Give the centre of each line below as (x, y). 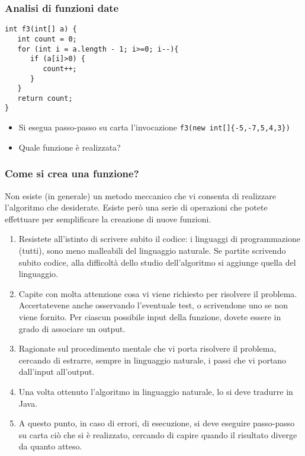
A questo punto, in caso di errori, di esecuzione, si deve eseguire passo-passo (157, 423)
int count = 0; (47, 39)
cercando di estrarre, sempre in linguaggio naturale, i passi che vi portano (152, 360)
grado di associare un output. (72, 328)
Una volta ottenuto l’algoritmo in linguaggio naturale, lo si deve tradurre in (156, 391)
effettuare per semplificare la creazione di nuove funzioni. (108, 219)
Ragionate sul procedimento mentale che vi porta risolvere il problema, (147, 348)
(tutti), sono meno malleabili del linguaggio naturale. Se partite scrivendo (152, 250)
